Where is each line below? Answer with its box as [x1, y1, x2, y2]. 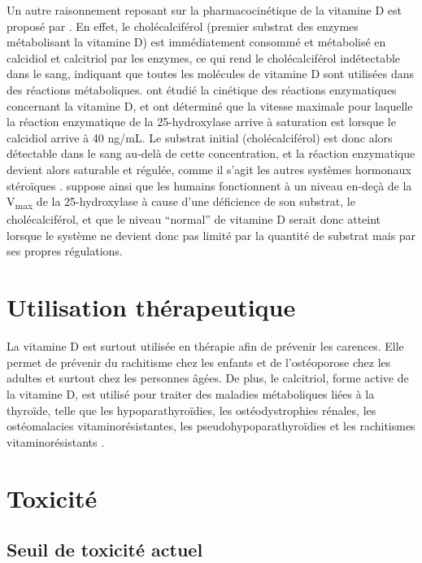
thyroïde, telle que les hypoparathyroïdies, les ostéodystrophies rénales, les [7, 401, 376, 418]
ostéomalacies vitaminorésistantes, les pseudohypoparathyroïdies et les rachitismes [7, 417, 415, 434]
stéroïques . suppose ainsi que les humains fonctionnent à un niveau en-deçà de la [7, 177, 412, 194]
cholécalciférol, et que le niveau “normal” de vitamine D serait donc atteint [7, 211, 381, 228]
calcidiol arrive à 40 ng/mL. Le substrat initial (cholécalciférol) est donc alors [7, 129, 393, 146]
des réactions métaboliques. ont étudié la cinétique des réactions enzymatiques [7, 81, 397, 98]
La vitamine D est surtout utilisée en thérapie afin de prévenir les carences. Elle [7, 338, 404, 355]
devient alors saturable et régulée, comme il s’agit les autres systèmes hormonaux [7, 160, 411, 177]
